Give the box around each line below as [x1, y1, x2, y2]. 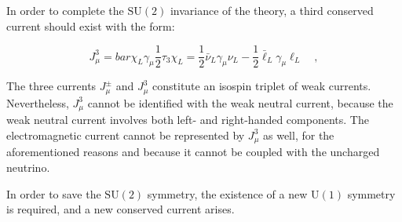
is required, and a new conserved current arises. [6, 201, 235, 217]
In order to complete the [6, 2, 124, 18]
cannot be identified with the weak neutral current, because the [87, 94, 393, 111]
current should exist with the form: [6, 17, 175, 34]
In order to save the [6, 185, 101, 202]
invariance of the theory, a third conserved [170, 2, 374, 18]
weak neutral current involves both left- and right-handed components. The [6, 111, 369, 128]
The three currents [6, 78, 97, 94]
